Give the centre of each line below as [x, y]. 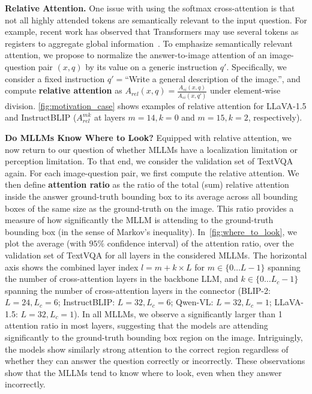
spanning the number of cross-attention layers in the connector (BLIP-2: [138, 290]
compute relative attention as [64, 90]
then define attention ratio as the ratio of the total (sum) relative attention [147, 184]
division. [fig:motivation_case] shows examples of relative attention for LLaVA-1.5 [156, 105]
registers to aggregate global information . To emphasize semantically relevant [149, 43]
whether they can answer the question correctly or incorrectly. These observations [155, 361]
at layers [109, 117]
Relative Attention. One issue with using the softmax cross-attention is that [150, 8]
